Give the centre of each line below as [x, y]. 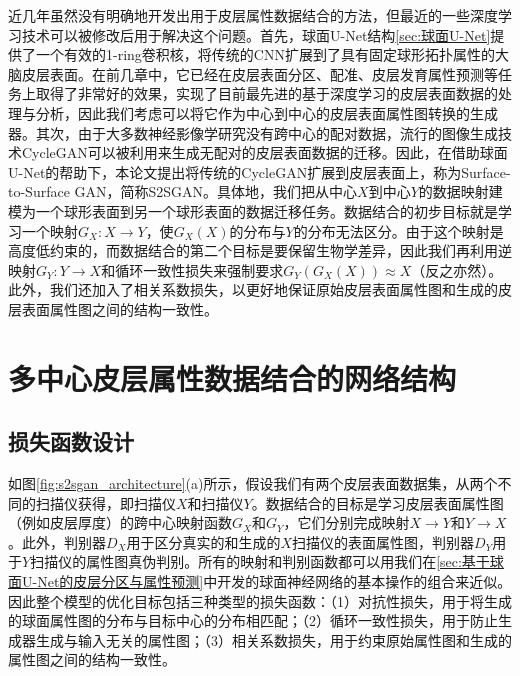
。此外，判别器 [57, 541]
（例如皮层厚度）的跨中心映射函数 [120, 522]
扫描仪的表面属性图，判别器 [383, 541]
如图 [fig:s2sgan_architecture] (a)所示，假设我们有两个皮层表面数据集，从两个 [253, 483]
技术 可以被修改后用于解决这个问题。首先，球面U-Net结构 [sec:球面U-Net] [256, 34]
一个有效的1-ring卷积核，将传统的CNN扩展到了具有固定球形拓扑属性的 [265, 54]
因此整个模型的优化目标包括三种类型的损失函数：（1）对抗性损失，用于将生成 [260, 600]
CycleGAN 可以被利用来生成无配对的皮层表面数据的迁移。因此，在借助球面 [264, 152]
